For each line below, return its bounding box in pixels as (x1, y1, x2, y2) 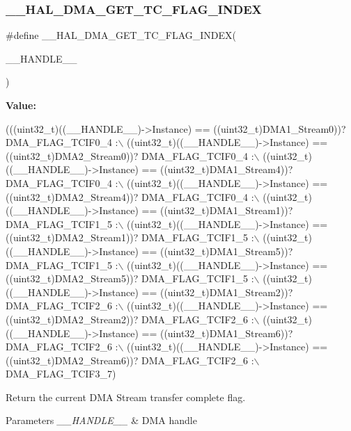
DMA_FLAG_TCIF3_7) (6, 366, 116, 381)
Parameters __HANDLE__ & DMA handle (6, 413, 197, 428)
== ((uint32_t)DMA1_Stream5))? (141, 243, 293, 258)
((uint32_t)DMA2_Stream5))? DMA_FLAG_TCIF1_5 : (6, 271, 254, 286)
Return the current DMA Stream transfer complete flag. (6, 389, 246, 404)
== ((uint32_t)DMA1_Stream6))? (141, 325, 293, 340)
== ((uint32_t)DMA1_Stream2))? (141, 284, 293, 299)
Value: (6, 98, 36, 112)
